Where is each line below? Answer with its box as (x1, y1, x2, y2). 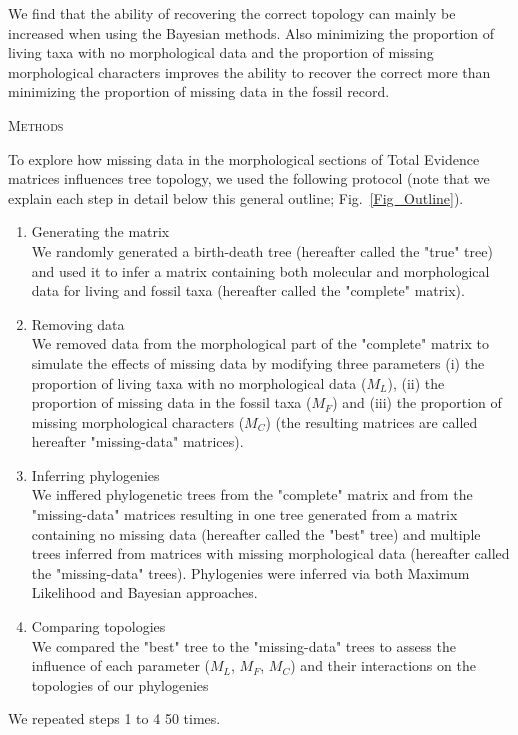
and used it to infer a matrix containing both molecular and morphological (31, 260, 490, 281)
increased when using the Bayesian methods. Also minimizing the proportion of (8, 22, 495, 43)
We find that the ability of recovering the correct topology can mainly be (8, 3, 456, 23)
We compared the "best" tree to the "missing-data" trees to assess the (31, 635, 456, 656)
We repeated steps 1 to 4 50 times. (8, 708, 221, 729)
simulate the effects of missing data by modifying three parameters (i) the (31, 352, 485, 373)
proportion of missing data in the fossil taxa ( (31, 392, 312, 413)
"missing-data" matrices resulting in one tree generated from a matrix (31, 504, 458, 525)
